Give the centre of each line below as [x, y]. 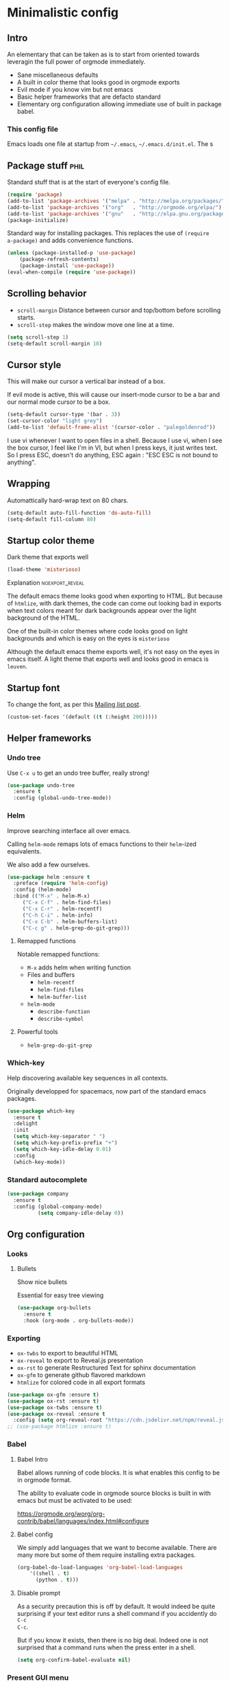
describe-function [64, 1012]
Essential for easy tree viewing [60, 1295]
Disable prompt [39, 1593]
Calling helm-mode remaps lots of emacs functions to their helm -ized [102, 844]
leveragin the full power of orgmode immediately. [76, 62]
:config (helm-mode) [42, 890]
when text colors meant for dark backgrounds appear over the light [102, 611]
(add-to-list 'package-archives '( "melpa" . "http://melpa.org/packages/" [116, 201]
